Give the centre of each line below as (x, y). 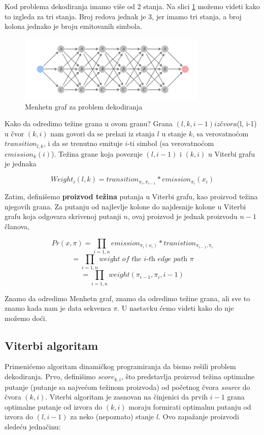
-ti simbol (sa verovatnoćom (171, 143)
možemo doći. (26, 318)
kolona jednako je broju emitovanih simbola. (73, 26)
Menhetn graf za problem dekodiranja (84, 106)
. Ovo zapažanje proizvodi (199, 416)
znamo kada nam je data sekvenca (58, 308)
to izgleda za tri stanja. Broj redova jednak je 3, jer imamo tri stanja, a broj (123, 16)
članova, (17, 226)
